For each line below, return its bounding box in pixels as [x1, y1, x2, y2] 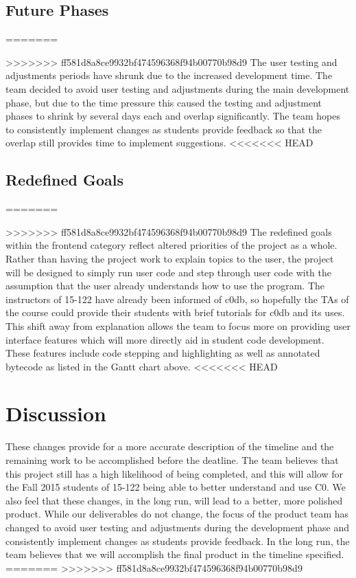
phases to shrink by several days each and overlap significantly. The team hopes [5, 109, 340, 123]
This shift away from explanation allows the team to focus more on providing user [5, 318, 351, 333]
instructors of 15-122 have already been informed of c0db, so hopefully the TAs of [5, 291, 349, 306]
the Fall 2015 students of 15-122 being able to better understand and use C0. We [5, 480, 346, 494]
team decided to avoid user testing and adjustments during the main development [5, 81, 350, 96]
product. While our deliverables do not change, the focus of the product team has [5, 507, 349, 521]
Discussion [5, 399, 106, 427]
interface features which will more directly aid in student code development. [5, 332, 324, 346]
